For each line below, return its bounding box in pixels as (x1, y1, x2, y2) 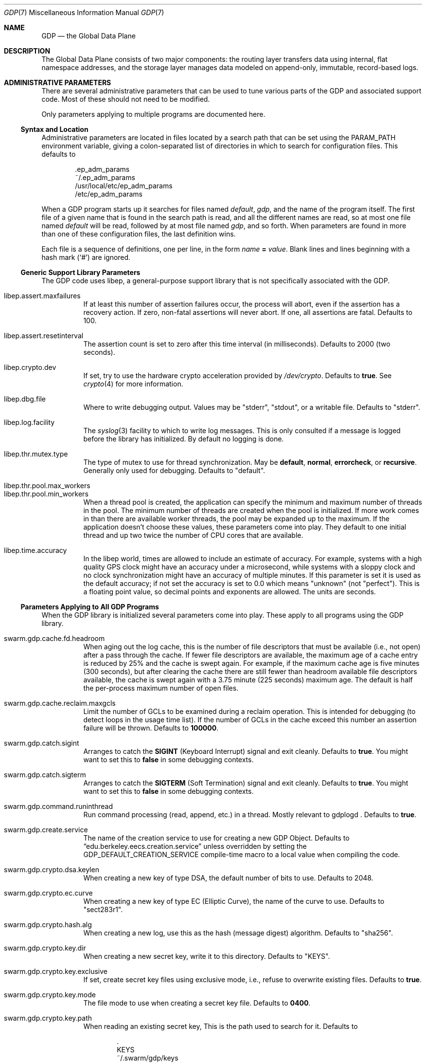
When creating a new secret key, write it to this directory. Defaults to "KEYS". (83, 952, 330, 960)
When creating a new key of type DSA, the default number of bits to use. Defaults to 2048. (83, 874, 373, 882)
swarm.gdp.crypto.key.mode (4, 990, 96, 999)
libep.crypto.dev (4, 363, 56, 371)
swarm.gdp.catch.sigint (4, 739, 79, 747)
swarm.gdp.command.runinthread (4, 802, 113, 810)
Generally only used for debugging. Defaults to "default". (83, 466, 266, 475)
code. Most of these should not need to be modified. (41, 95, 210, 103)
